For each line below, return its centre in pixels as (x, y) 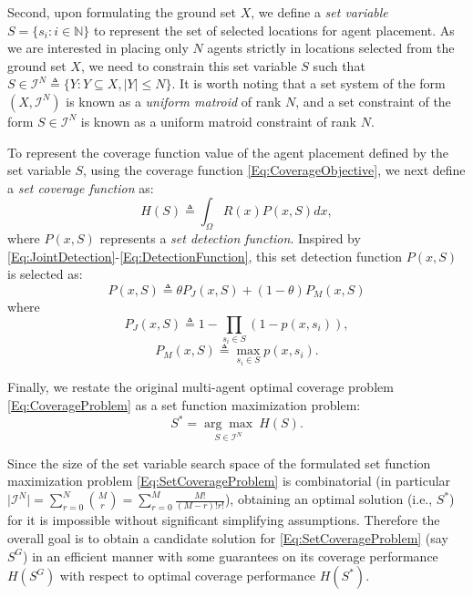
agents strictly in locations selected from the (331, 48)
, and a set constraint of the (373, 101)
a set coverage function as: (81, 187)
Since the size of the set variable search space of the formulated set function (219, 463)
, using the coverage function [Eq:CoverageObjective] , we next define (274, 170)
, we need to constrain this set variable (189, 65)
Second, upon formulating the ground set (122, 12)
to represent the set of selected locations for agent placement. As (274, 30)
